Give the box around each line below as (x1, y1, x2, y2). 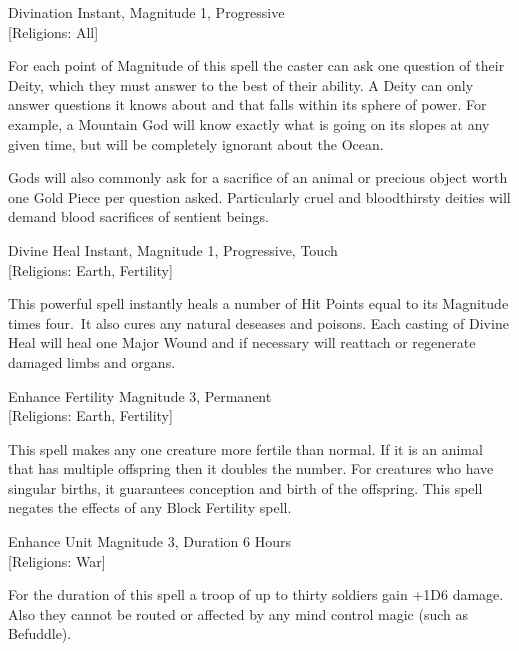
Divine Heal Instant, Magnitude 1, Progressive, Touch (8, 239, 338, 260)
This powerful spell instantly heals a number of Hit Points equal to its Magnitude (8, 293, 509, 314)
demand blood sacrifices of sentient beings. (8, 206, 269, 227)
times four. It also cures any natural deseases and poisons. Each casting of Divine (8, 312, 509, 333)
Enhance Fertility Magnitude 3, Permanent (8, 385, 272, 406)
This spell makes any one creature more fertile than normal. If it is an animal (8, 438, 483, 459)
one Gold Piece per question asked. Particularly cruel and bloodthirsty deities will (8, 186, 511, 207)
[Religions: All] (8, 21, 99, 42)
